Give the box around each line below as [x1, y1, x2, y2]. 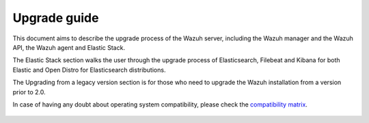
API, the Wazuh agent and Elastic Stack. [12, 43, 126, 51]
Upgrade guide [12, 10, 99, 25]
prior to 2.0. [12, 87, 46, 96]
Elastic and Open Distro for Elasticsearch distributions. [12, 66, 166, 74]
